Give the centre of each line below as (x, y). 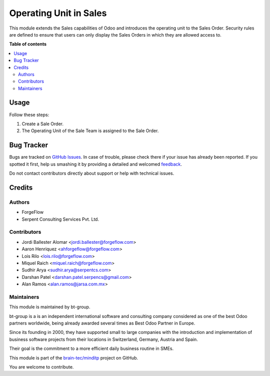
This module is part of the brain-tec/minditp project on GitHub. (74, 357)
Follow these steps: (29, 115)
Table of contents (28, 44)
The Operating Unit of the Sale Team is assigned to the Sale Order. (90, 131)
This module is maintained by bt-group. (50, 307)
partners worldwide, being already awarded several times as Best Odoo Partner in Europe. (102, 323)
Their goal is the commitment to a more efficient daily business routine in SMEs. (91, 348)
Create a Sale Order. (43, 124)
